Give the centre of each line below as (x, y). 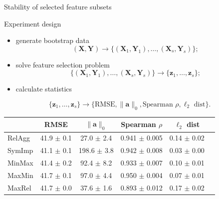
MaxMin (20, 175)
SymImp (20, 150)
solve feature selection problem (63, 64)
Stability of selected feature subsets (58, 6)
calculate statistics (44, 89)
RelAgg (19, 138)
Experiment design (33, 23)
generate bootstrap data (52, 40)
